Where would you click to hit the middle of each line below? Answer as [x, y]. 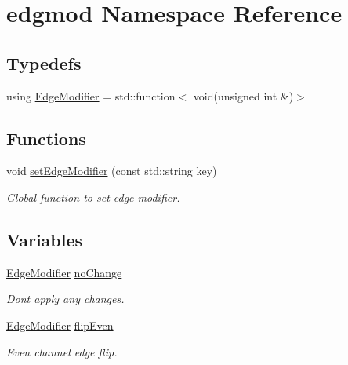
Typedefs [44, 62]
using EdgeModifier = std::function [91, 95]
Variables [45, 239]
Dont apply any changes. [65, 299]
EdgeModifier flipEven [60, 325]
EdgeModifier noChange [64, 272]
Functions [46, 138]
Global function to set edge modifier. [93, 197]
